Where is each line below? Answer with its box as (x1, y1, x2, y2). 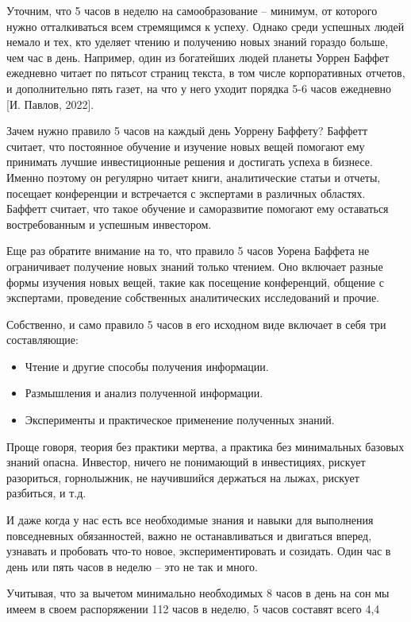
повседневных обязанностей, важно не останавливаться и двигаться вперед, (6, 527, 372, 543)
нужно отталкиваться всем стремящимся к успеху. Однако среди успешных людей (6, 17, 405, 34)
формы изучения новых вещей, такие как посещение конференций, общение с (6, 273, 384, 290)
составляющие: (6, 331, 79, 348)
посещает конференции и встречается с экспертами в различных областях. (6, 184, 366, 201)
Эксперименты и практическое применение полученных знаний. (25, 411, 335, 428)
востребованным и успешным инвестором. (6, 215, 212, 232)
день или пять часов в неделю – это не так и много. (6, 558, 258, 574)
